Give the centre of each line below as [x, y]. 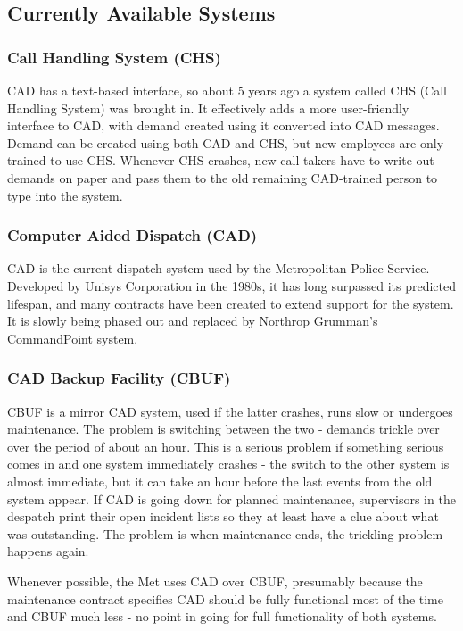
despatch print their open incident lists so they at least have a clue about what [223, 516]
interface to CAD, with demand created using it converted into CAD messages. [223, 125]
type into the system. [65, 195]
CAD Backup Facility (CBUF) [119, 378]
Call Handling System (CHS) [114, 57]
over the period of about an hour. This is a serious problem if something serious [226, 446]
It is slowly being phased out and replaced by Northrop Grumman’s [193, 321]
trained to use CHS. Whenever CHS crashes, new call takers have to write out [221, 160]
